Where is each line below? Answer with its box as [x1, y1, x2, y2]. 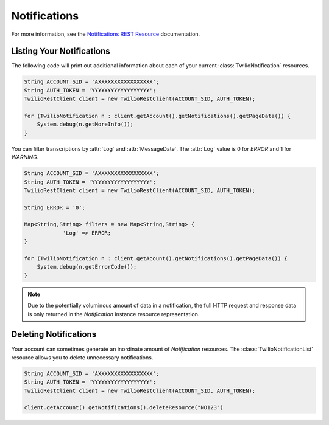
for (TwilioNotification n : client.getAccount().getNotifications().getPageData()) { [24, 112, 291, 119]
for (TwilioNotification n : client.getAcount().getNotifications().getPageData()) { [24, 255, 288, 262]
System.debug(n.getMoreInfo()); [37, 121, 134, 128]
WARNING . [11, 154, 39, 161]
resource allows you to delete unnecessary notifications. [11, 353, 154, 361]
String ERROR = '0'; [24, 204, 85, 211]
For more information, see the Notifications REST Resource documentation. [11, 30, 200, 38]
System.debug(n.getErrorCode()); [37, 263, 137, 271]
